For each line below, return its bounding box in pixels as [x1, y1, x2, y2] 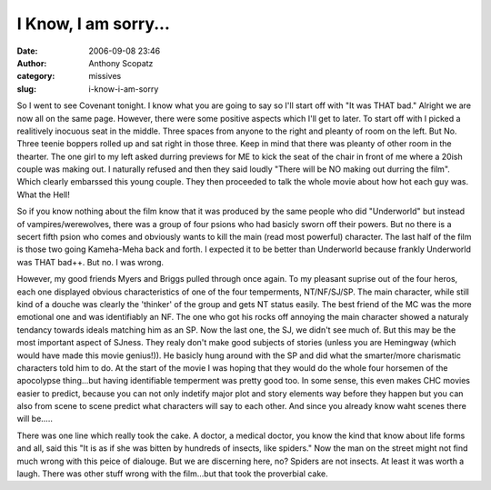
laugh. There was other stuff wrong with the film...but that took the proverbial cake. [16, 468, 328, 479]
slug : [16, 83, 36, 95]
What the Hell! [16, 189, 70, 200]
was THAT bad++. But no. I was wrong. [16, 256, 164, 267]
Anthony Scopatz [88, 57, 154, 68]
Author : [16, 57, 47, 68]
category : [16, 71, 55, 82]
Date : [16, 45, 38, 56]
